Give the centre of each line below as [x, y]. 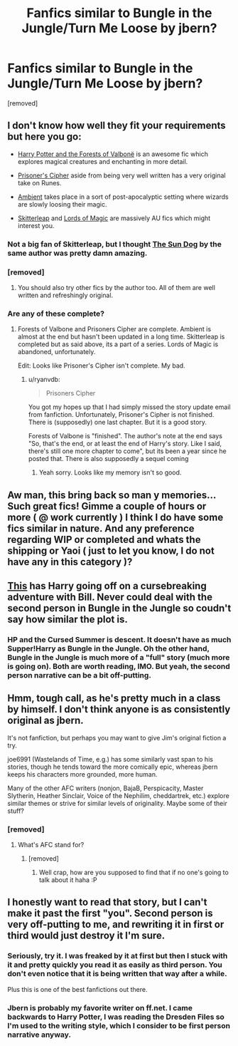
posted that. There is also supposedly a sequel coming [108, 459]
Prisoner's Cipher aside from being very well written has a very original [121, 175]
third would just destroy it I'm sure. [86, 936]
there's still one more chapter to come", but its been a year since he [128, 451]
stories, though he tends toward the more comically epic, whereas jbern [113, 767]
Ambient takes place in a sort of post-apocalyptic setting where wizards [123, 197]
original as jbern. [45, 721]
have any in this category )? [70, 562]
